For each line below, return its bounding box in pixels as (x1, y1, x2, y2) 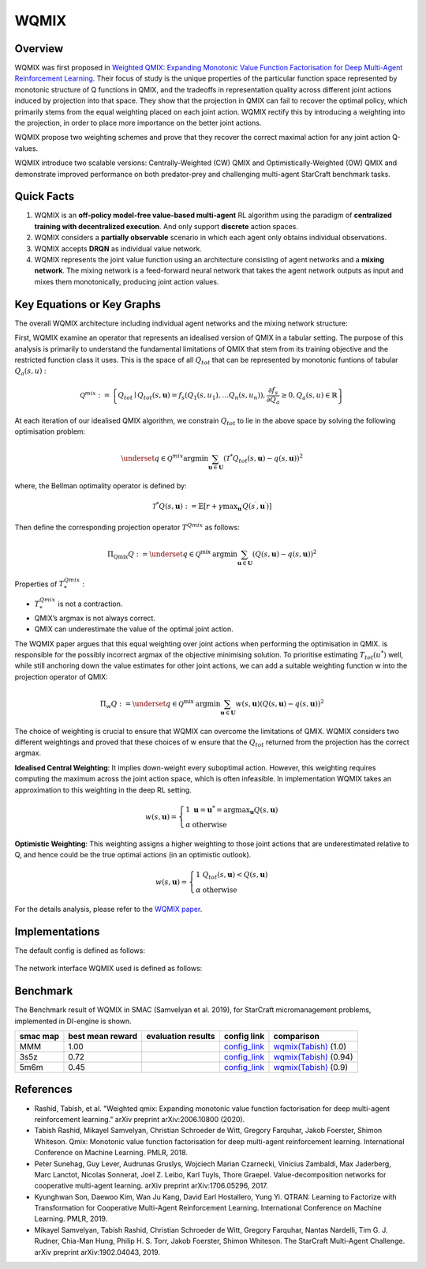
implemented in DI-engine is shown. (14, 1016, 132, 1026)
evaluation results (146, 1031, 215, 1042)
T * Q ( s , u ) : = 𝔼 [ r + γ (151, 500, 224, 511)
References (14, 1083, 73, 1096)
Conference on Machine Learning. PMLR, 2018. (34, 1148, 189, 1158)
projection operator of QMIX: (14, 672, 108, 681)
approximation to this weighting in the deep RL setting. (14, 785, 192, 794)
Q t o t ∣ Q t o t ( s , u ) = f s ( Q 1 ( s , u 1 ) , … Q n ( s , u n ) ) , (118, 391, 266, 402)
